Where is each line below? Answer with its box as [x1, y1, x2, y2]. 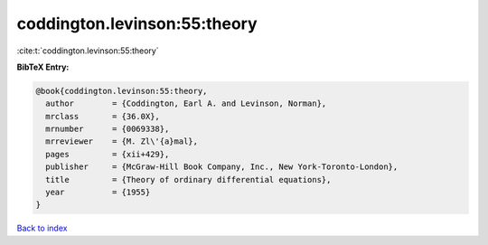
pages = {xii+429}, [45, 149, 170, 159]
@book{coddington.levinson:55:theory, [35, 86, 208, 96]
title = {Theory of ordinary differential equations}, [45, 174, 332, 184]
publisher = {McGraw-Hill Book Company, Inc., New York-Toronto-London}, [45, 162, 399, 172]
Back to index [16, 222, 68, 234]
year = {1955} [45, 187, 151, 198]
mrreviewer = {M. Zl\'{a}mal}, [45, 137, 199, 146]
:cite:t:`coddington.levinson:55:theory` [16, 45, 159, 56]
